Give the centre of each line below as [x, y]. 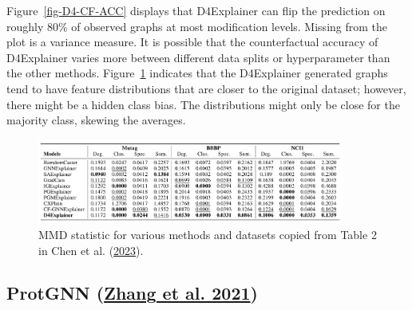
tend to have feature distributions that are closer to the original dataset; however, [206, 88]
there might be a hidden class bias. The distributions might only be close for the [203, 104]
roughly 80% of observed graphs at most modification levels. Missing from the [197, 26]
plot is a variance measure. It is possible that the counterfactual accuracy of [192, 42]
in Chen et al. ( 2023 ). [91, 250]
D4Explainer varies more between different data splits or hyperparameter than [198, 57]
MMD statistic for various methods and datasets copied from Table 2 [208, 234]
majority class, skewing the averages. [96, 120]
